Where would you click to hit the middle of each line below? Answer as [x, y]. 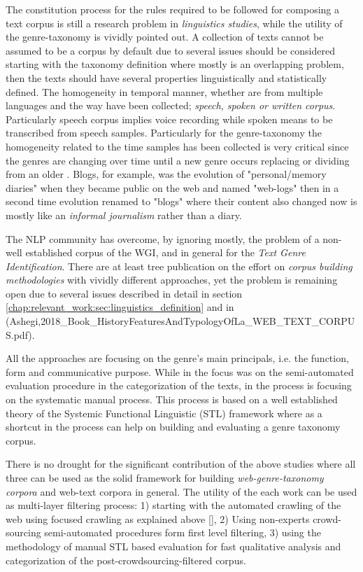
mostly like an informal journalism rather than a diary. [124, 215]
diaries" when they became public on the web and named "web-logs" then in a [172, 187]
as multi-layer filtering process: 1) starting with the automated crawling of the [173, 505]
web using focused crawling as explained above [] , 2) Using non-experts [158, 518]
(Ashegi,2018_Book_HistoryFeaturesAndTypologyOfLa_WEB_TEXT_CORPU [180, 321]
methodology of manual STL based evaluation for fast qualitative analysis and [173, 546]
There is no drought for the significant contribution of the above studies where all [181, 464]
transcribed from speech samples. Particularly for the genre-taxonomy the [164, 133]
